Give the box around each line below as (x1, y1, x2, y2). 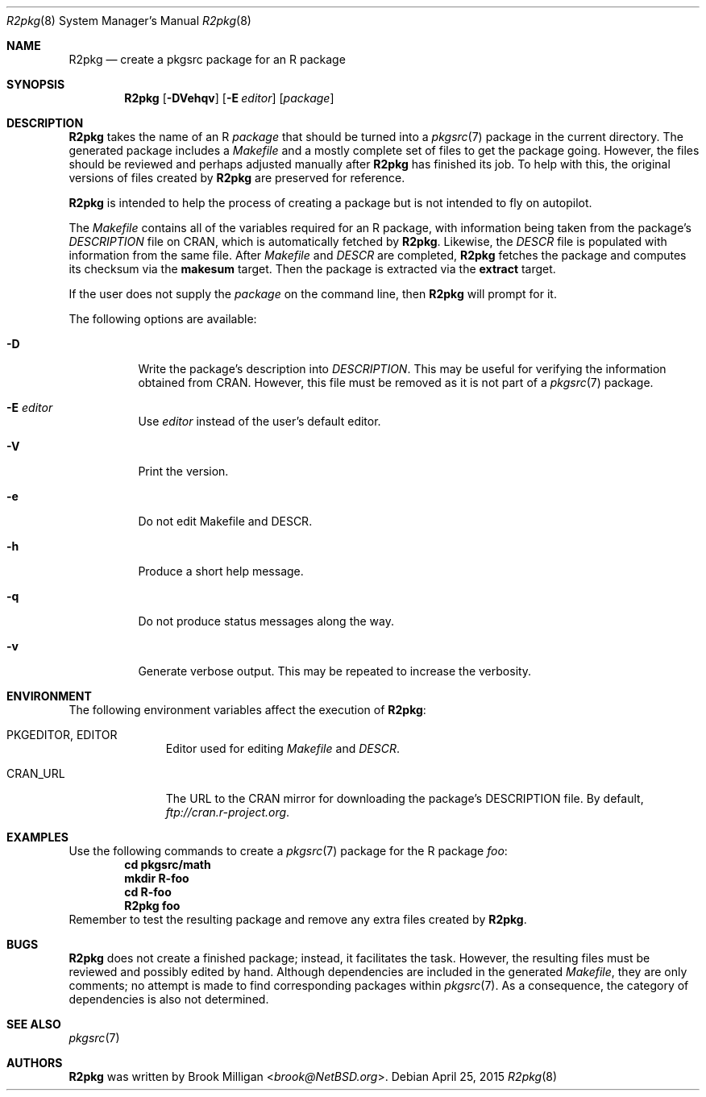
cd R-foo (124, 885, 172, 899)
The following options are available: (69, 312, 257, 326)
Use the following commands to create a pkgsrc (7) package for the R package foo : (69, 844, 508, 858)
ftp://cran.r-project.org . (165, 805, 290, 819)
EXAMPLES (6, 830, 69, 844)
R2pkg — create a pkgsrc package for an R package (69, 52, 346, 66)
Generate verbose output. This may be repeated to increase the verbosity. (138, 664, 532, 678)
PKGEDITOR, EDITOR (6, 728, 118, 742)
